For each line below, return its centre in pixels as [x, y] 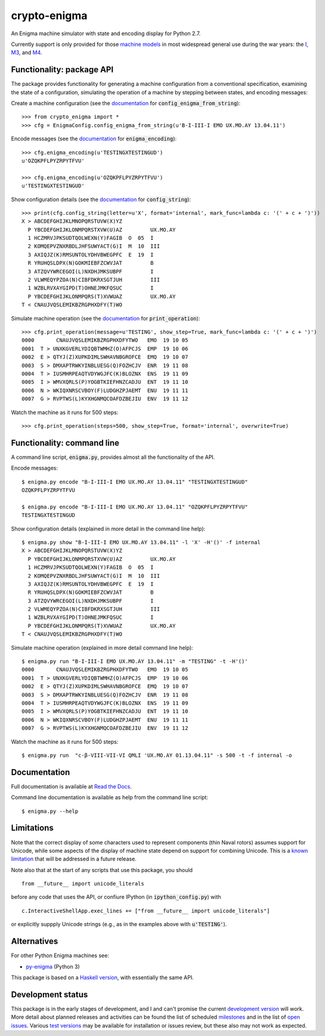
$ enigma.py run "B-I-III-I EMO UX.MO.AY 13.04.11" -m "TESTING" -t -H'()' [135, 662]
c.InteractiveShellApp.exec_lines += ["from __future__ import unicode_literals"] [146, 911]
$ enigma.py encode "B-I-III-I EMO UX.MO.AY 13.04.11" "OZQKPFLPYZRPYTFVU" [135, 507]
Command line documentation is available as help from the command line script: [110, 797]
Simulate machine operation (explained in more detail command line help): [102, 647]
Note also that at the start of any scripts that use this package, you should [102, 870]
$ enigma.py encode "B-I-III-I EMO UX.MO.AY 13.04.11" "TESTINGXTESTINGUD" [135, 482]
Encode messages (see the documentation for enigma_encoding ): [94, 139]
